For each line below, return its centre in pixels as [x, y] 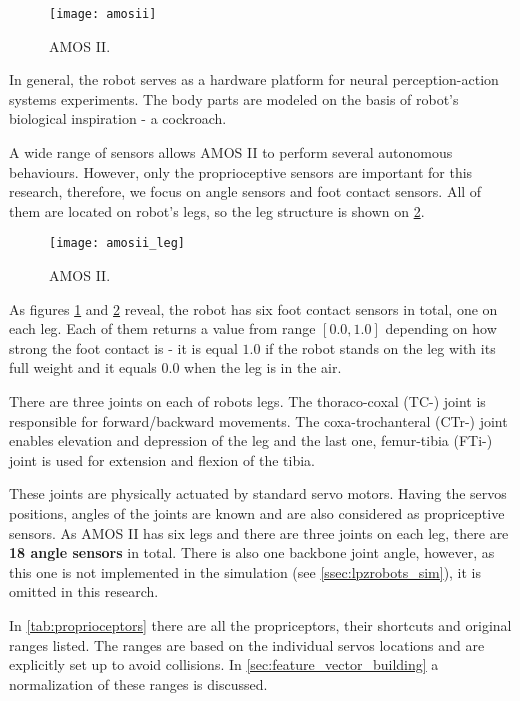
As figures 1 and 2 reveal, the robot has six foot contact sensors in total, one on [253, 308]
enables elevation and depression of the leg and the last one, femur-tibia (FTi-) [251, 440]
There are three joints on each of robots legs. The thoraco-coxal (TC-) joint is [247, 401]
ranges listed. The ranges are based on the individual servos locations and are [247, 644]
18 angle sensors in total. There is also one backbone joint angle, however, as [252, 552]
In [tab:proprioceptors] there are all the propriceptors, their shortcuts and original [260, 624]
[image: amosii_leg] [117, 243]
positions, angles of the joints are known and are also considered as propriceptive [257, 513]
